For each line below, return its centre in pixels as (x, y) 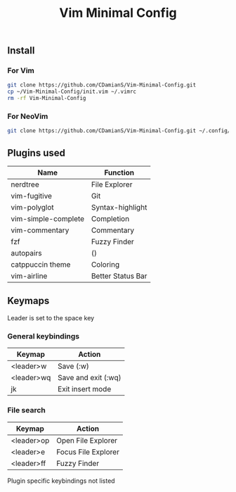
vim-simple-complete (48, 219)
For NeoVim (28, 116)
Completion (110, 219)
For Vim (21, 70)
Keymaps (28, 301)
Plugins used (36, 153)
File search (26, 410)
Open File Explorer (87, 440)
